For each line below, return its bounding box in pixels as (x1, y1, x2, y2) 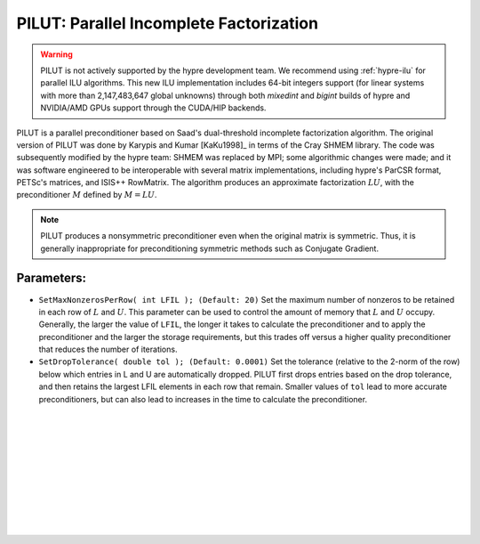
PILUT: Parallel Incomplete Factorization (16, 13, 319, 33)
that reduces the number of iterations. (38, 344, 178, 355)
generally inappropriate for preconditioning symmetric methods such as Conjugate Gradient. (40, 243, 380, 254)
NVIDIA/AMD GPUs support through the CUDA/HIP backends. (40, 102, 267, 113)
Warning (40, 49, 73, 60)
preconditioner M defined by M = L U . (16, 190, 157, 200)
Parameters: (16, 271, 86, 286)
